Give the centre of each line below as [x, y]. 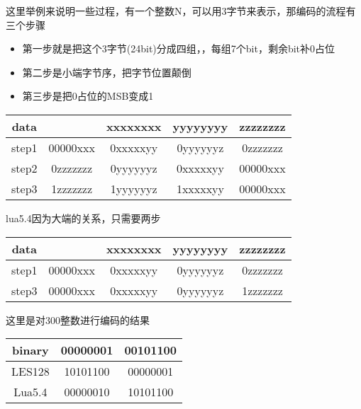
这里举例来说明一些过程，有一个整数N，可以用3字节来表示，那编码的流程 [176, 11]
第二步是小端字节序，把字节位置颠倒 [107, 72]
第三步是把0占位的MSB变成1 [88, 96]
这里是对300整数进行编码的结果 [78, 319]
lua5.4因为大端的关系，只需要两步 [83, 218]
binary [30, 350]
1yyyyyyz [134, 188]
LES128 [30, 371]
